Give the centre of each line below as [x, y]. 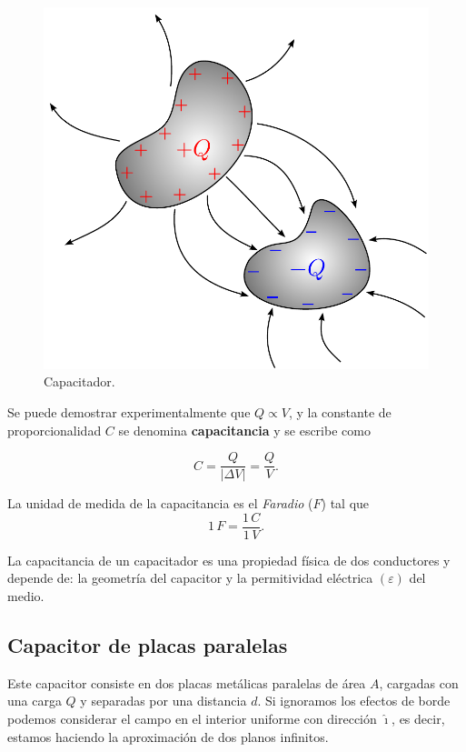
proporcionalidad [55, 430]
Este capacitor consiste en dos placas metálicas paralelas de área [187, 682]
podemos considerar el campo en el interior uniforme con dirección [192, 719]
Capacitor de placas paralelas [148, 645]
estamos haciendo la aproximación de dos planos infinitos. [168, 736]
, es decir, [418, 719]
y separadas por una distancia [164, 701]
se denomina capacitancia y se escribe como [244, 430]
